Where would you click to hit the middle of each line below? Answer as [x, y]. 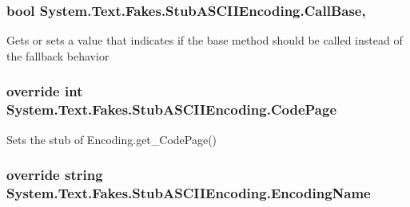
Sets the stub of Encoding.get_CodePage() [112, 139]
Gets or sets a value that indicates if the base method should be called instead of [205, 40]
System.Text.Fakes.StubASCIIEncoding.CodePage [172, 109]
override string [55, 175]
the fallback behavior [58, 55]
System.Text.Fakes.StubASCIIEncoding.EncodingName [189, 192]
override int [45, 91]
